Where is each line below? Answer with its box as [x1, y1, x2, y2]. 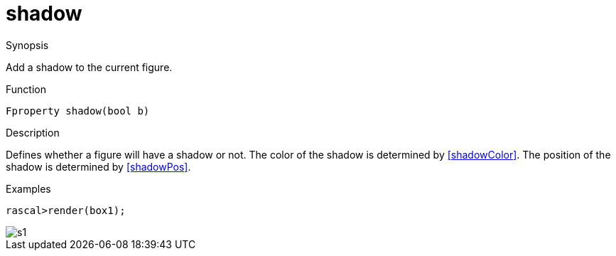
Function [6, 82, 46, 95]
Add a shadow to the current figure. [6, 60, 173, 73]
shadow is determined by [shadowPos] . [6, 160, 191, 173]
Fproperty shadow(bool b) [6, 105, 150, 117]
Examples [6, 182, 51, 195]
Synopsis [6, 38, 49, 51]
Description [6, 126, 60, 139]
